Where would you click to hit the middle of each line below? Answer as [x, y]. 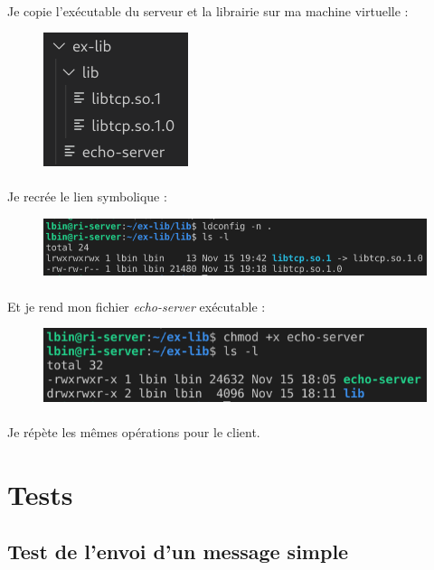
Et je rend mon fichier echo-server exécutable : [137, 306]
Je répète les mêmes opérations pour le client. [134, 431]
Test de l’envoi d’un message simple [178, 551]
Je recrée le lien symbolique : [87, 196]
